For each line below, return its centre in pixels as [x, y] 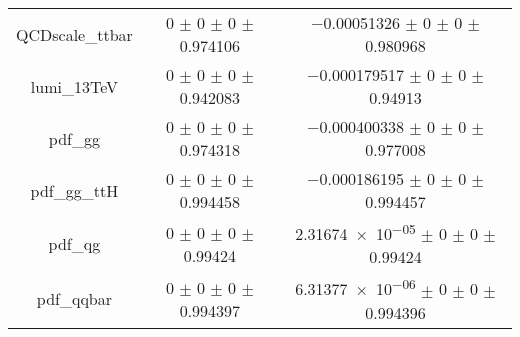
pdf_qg [74, 244]
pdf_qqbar [74, 299]
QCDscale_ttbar [74, 34]
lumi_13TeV [74, 86]
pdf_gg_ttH [74, 190]
